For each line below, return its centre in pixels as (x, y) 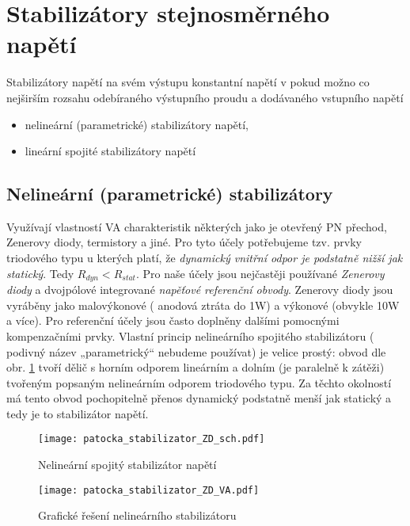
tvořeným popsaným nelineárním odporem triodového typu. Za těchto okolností (199, 382)
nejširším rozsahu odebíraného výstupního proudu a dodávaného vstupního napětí (205, 97)
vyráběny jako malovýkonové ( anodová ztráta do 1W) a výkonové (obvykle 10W (203, 305)
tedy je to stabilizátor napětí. (78, 413)
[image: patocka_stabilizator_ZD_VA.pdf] (149, 490)
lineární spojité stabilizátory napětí (110, 151)
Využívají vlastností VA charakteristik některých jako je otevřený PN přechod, (197, 226)
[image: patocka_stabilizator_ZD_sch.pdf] (152, 439)
